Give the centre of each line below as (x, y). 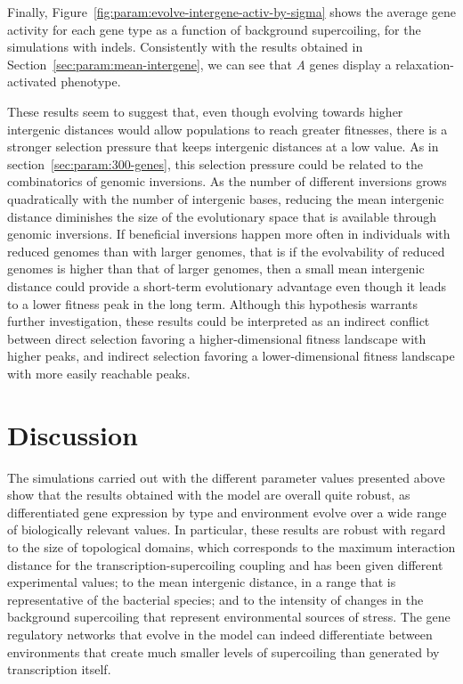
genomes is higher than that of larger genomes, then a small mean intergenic (216, 269)
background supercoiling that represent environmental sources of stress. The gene (229, 617)
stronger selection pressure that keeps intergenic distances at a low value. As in (223, 147)
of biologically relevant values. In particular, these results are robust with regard (227, 529)
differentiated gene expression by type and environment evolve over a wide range (227, 512)
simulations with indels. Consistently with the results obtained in (185, 47)
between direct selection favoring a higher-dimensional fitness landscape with (217, 338)
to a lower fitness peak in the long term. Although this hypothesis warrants (213, 303)
